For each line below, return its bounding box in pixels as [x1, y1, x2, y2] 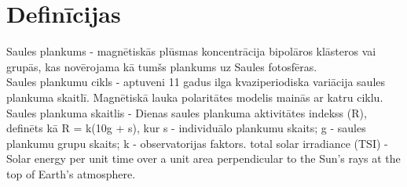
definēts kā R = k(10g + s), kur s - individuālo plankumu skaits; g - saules [6, 120, 366, 136]
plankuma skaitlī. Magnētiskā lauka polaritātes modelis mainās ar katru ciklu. [6, 88, 383, 105]
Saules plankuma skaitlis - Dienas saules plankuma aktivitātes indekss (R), [6, 104, 367, 120]
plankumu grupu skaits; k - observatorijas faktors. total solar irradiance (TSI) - [6, 135, 388, 151]
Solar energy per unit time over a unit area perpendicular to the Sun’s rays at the [6, 150, 401, 167]
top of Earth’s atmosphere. [6, 165, 136, 182]
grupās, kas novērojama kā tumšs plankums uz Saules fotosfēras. [6, 58, 317, 74]
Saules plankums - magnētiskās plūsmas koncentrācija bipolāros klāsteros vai [6, 43, 376, 59]
